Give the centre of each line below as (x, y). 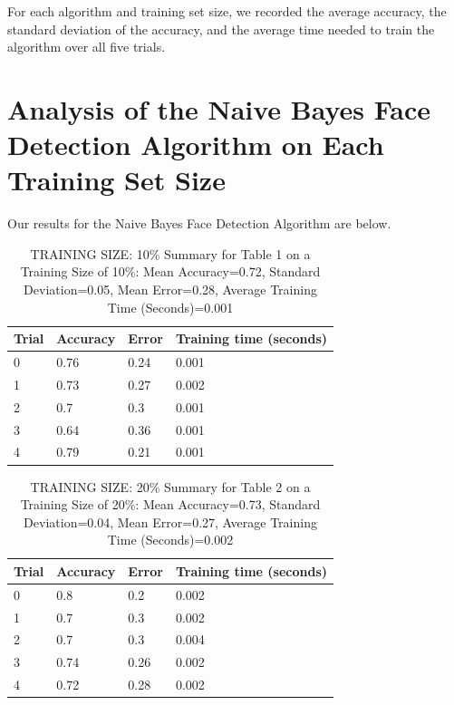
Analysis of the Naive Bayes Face (219, 108)
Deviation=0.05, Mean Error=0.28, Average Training (170, 290)
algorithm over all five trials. (87, 47)
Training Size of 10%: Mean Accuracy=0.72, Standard (170, 271)
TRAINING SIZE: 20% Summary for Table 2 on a (170, 486)
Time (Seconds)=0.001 (170, 307)
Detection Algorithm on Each (196, 145)
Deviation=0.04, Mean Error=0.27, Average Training (170, 522)
